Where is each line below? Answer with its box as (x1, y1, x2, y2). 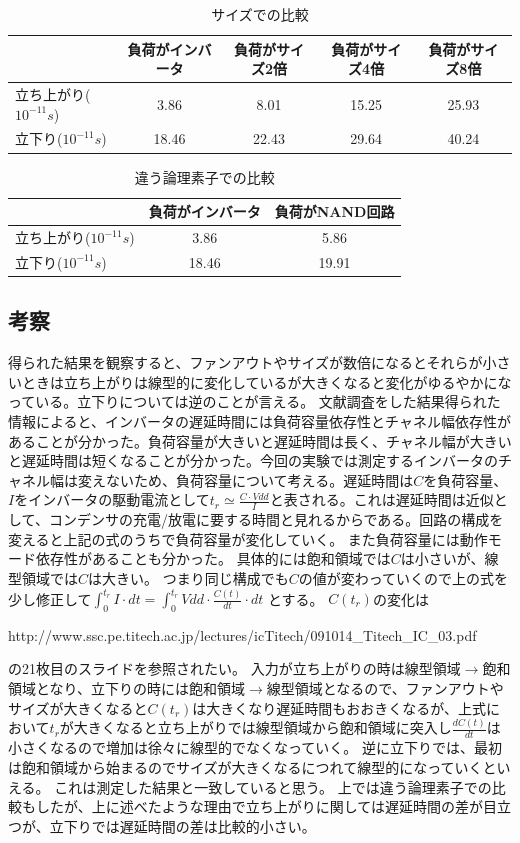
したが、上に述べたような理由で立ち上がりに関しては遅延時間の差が (35, 796, 484, 817)
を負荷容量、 (423, 469, 508, 490)
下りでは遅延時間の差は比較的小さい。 (63, 815, 316, 836)
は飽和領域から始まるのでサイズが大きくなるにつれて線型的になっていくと (8, 756, 497, 777)
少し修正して (8, 588, 92, 608)
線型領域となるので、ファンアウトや (266, 677, 504, 698)
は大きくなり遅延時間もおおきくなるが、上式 (192, 697, 487, 718)
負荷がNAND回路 (274, 201, 395, 222)
